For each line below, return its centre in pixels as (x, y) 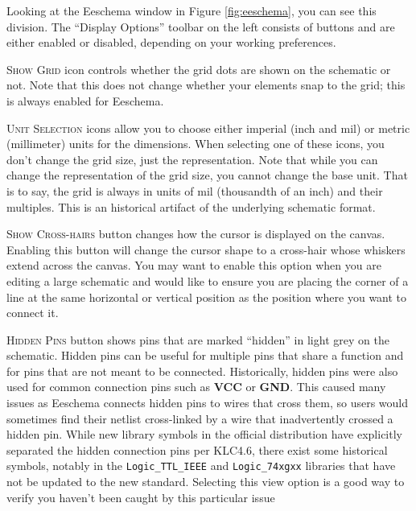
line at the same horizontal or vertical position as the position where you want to (207, 297)
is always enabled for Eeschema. (85, 100)
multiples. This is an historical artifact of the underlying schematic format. (191, 206)
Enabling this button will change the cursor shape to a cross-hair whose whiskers (206, 249)
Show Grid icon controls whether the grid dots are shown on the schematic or (199, 69)
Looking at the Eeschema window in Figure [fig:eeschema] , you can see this (192, 10)
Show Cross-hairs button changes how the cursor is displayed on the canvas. (196, 234)
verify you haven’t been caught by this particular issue (141, 497)
